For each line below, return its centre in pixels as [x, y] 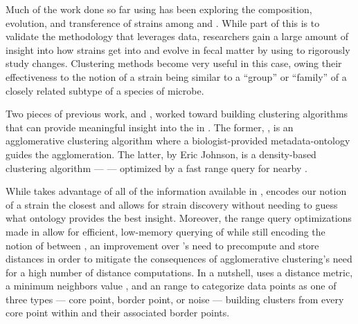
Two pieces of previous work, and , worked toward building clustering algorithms [177, 114]
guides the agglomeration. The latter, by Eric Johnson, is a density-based [161, 154]
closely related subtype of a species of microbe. [105, 90]
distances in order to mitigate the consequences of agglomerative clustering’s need [179, 259]
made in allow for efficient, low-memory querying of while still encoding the [165, 231]
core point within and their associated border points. [118, 313]
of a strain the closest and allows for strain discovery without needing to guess [172, 204]
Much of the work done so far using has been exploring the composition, [159, 9]
